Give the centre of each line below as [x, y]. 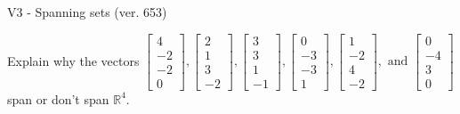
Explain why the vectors [73, 60]
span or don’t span [58, 98]
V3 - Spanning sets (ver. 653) [87, 12]
